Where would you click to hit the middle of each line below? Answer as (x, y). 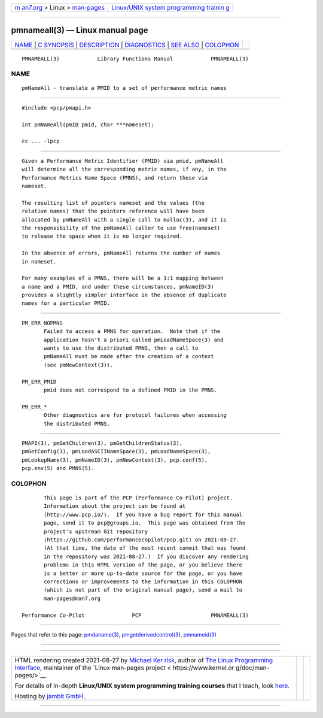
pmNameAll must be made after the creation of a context (129, 357)
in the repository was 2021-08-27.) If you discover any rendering (146, 556)
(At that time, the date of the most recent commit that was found (145, 548)
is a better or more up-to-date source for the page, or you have (143, 573)
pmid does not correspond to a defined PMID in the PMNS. (131, 390)
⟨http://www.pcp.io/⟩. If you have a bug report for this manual (143, 514)
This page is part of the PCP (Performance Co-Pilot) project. (138, 498)
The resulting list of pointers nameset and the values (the (113, 203)
